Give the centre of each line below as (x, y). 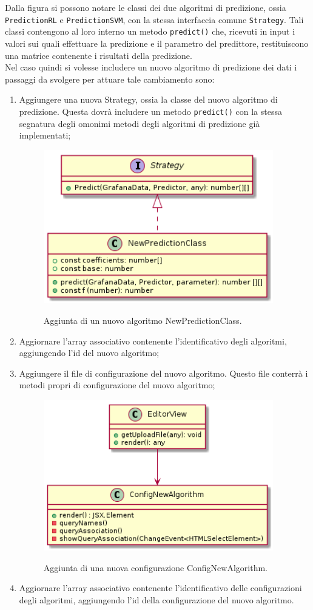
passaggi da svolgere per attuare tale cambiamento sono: (110, 79)
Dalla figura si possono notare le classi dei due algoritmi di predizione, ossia (146, 7)
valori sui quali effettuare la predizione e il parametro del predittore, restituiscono (157, 43)
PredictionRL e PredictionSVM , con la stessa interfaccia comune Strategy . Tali (154, 19)
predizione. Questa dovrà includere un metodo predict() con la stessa (150, 111)
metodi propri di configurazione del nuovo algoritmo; (117, 385)
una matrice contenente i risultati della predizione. (99, 55)
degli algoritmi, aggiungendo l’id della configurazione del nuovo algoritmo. (156, 600)
